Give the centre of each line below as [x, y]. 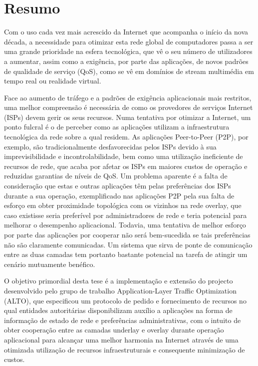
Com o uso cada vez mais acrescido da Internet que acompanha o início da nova [126, 32]
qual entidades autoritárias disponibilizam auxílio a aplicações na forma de [118, 310]
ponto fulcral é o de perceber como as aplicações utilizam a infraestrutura [117, 127]
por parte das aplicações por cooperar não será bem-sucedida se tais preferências [127, 234]
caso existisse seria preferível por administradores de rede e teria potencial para [126, 215]
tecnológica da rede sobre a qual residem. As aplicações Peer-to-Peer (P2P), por [126, 137]
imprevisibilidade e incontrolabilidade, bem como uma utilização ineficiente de [124, 156]
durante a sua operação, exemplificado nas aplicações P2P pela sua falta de [119, 195]
